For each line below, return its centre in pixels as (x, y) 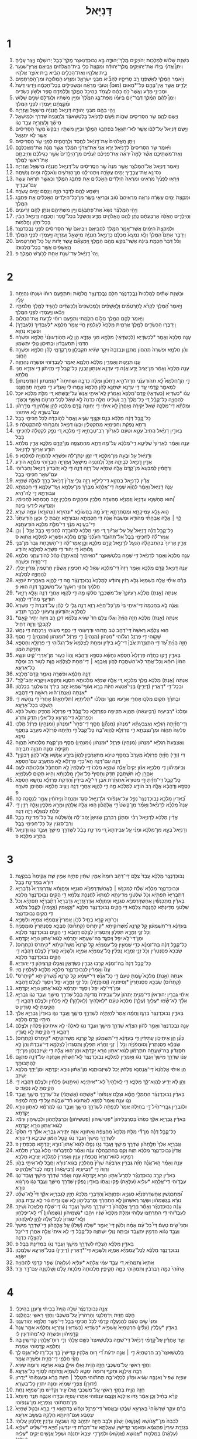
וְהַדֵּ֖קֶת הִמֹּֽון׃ (27, 648)
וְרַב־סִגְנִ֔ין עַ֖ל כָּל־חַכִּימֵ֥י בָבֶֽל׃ (44, 823)
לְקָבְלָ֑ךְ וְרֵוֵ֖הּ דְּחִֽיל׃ (33, 624)
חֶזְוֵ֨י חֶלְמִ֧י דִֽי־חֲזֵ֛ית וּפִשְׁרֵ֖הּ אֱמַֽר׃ (47, 1358)
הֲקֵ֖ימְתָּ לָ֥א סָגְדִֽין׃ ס (35, 1006)
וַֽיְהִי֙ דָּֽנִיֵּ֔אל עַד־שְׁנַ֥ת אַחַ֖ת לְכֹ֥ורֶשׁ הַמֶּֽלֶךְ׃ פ (57, 253)
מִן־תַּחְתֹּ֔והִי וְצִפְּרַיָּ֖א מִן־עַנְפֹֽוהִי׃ (46, 1402)
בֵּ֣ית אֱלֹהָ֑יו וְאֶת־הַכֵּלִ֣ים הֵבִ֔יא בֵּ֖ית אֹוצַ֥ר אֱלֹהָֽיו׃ (61, 72)
